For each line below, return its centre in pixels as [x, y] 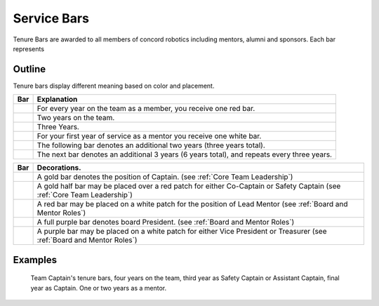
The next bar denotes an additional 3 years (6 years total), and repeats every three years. [185, 154]
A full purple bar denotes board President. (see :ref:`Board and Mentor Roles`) [166, 222]
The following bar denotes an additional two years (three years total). [151, 145]
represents [29, 48]
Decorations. [59, 168]
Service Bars [51, 18]
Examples [35, 260]
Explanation [57, 100]
